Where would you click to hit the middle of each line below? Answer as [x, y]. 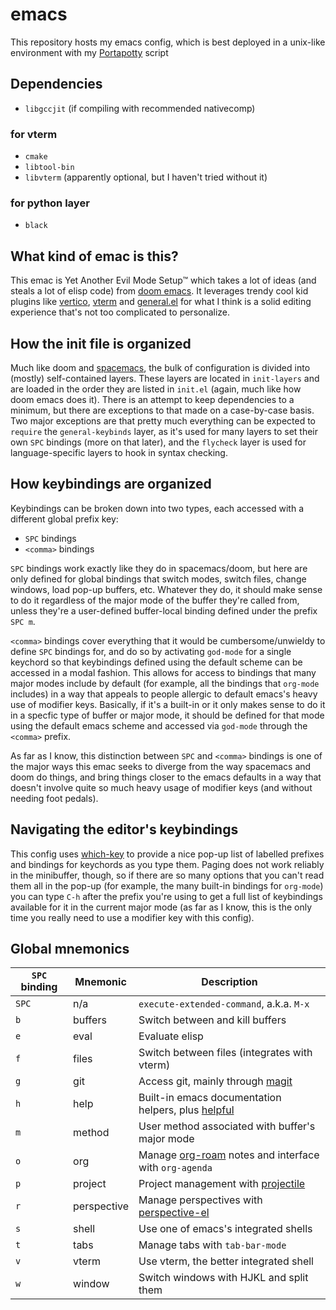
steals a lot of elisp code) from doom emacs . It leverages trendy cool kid [159, 291]
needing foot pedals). [54, 798]
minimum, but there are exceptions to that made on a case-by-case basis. [162, 410]
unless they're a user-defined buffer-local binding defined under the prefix [164, 610]
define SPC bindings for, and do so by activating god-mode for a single [151, 651]
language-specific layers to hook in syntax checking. [119, 452]
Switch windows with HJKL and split [223, 1278]
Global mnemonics [70, 948]
